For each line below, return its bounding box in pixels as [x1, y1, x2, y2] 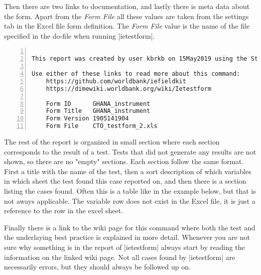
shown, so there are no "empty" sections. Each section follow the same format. [4, 156, 244, 167]
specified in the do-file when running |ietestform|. [4, 30, 155, 41]
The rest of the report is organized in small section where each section [4, 136, 220, 147]
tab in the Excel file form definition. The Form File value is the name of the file [4, 21, 250, 31]
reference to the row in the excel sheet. [4, 205, 123, 216]
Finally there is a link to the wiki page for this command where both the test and [4, 222, 255, 232]
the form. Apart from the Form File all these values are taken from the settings [4, 11, 249, 21]
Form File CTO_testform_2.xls [46, 122, 158, 130]
